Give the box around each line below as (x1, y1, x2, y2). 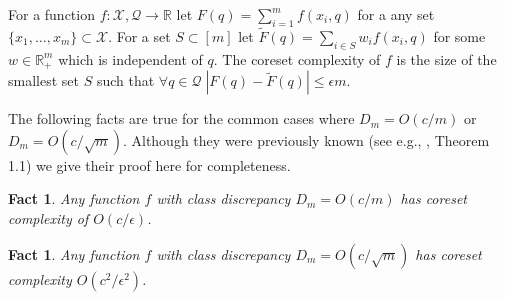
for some (433, 26, 486, 47)
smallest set (8, 70, 79, 91)
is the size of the (396, 48, 497, 69)
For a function (8, 4, 95, 24)
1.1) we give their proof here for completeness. (8, 154, 291, 175)
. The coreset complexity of (213, 48, 381, 69)
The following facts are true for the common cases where (8, 108, 355, 129)
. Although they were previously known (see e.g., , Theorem (122, 129, 490, 150)
